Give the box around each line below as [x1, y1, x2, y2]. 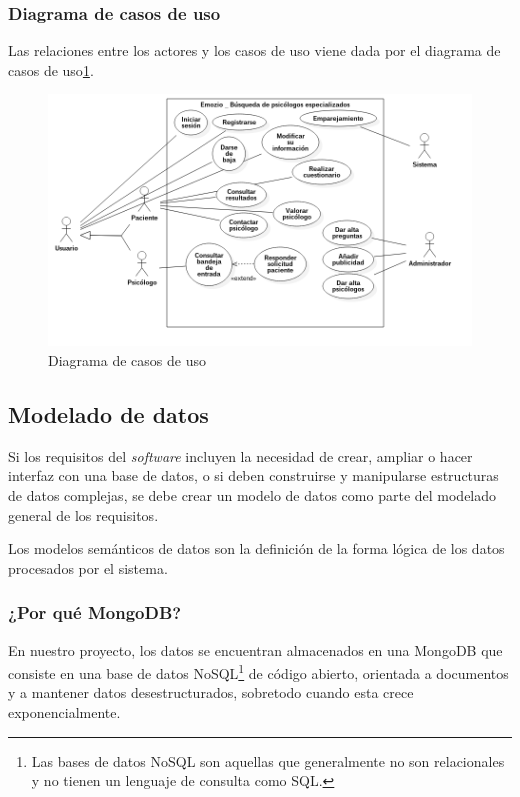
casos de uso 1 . [8, 59, 94, 80]
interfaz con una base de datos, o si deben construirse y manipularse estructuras [8, 465, 499, 486]
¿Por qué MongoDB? [8, 600, 182, 625]
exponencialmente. [8, 701, 121, 722]
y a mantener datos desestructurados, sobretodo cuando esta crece [8, 682, 414, 703]
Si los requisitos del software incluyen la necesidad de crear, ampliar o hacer [8, 445, 473, 466]
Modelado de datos [8, 398, 209, 429]
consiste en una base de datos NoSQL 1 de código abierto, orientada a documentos [8, 660, 509, 683]
